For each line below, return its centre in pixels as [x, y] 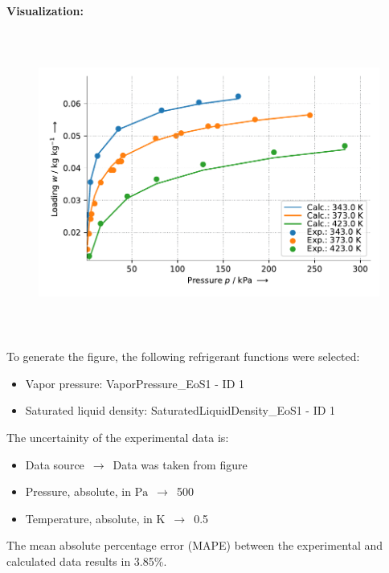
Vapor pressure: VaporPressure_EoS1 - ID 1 [135, 383]
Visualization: [45, 10]
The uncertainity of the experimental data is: [118, 437]
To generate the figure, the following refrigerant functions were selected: [183, 356]
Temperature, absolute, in [89, 518]
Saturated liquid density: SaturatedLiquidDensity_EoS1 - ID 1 [180, 410]
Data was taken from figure [180, 464]
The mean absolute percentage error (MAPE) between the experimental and [195, 545]
